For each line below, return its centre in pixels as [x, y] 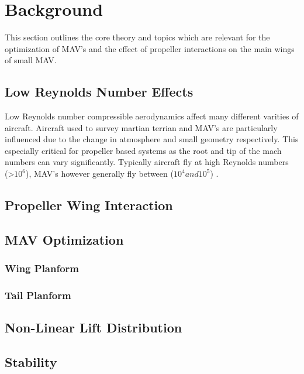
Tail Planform [38, 295]
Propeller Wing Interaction [89, 205]
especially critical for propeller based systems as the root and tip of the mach [143, 150]
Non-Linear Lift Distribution [94, 327]
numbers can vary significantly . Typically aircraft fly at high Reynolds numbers [147, 162]
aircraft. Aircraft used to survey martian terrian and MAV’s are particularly [141, 127]
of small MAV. [31, 60]
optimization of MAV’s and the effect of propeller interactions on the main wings [150, 48]
